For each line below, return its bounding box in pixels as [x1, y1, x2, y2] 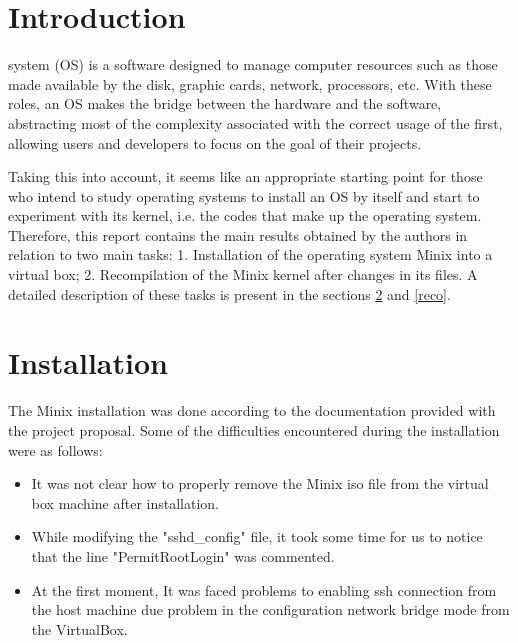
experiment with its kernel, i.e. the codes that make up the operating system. [8, 205, 482, 226]
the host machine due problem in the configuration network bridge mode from [31, 599, 510, 620]
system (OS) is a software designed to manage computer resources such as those [8, 54, 498, 75]
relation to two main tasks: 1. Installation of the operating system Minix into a [8, 244, 493, 265]
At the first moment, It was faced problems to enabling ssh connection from [31, 579, 497, 600]
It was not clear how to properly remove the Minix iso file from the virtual [31, 473, 489, 494]
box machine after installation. [31, 492, 219, 513]
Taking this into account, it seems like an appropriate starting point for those [8, 166, 483, 187]
